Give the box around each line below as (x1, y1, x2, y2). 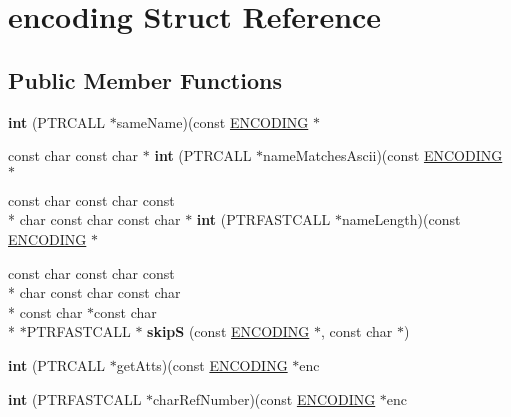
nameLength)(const (341, 209, 461, 230)
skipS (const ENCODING (147, 321, 310, 342)
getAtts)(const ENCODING (116, 354, 288, 375)
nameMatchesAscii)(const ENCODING (263, 145, 503, 166)
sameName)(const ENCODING (116, 111, 309, 132)
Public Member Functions (8, 64, 282, 95)
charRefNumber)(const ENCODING (153, 388, 376, 409)
